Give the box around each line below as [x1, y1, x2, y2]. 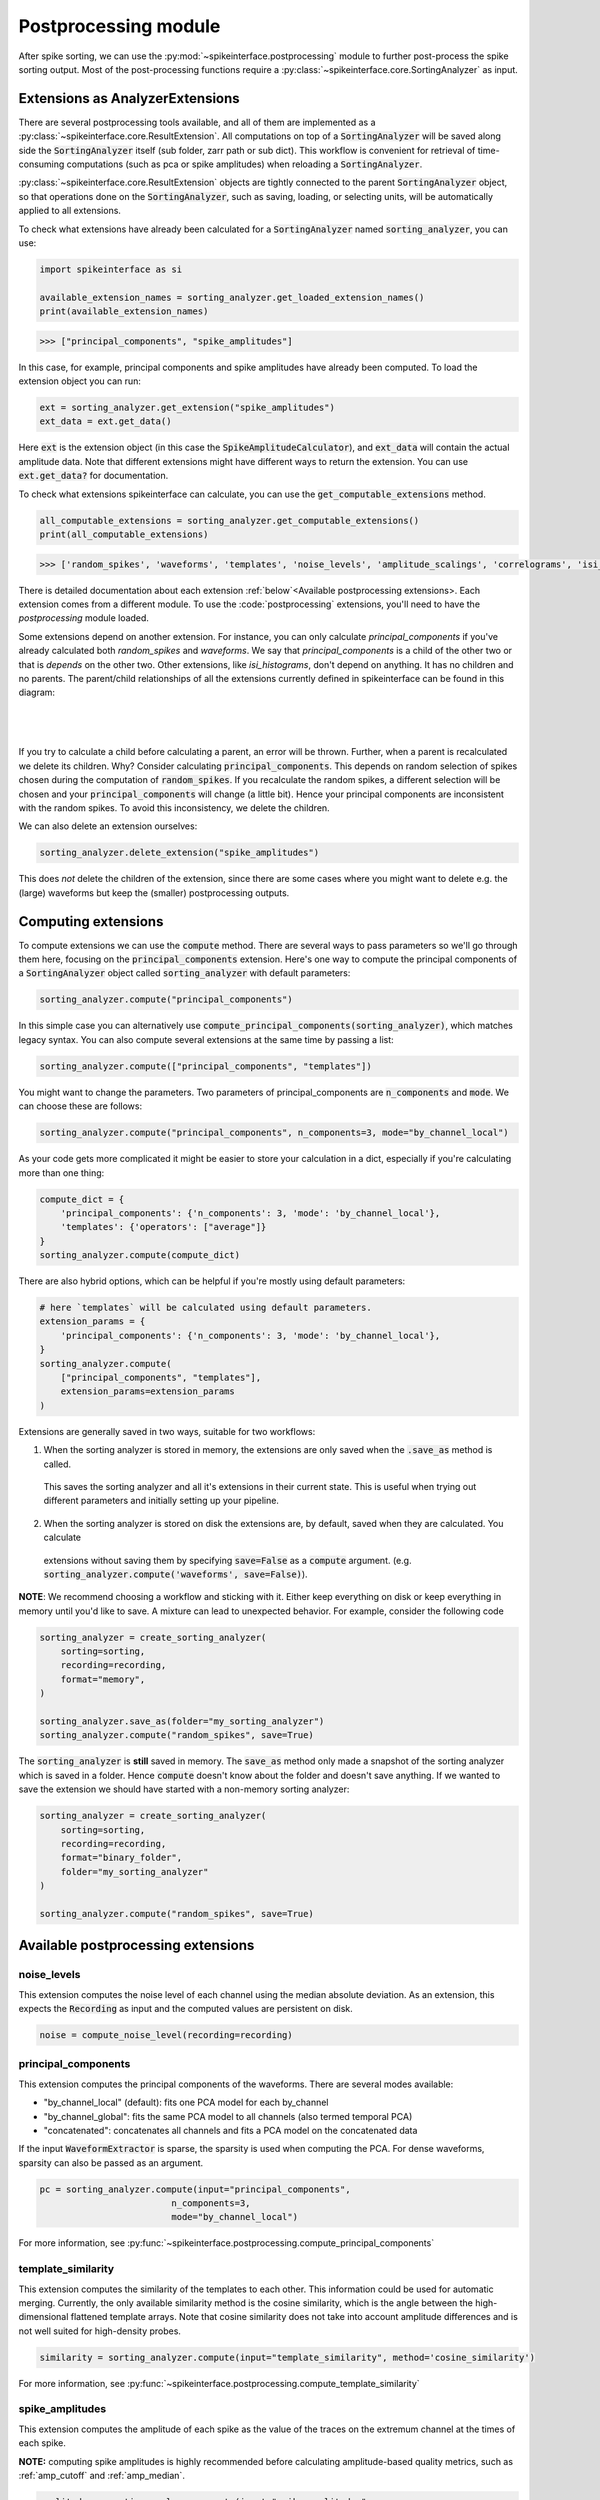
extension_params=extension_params [60, 1386, 235, 1397]
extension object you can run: [18, 375, 142, 387]
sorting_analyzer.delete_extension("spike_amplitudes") [39, 847, 320, 859]
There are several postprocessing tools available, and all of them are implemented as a [18, 116, 376, 128]
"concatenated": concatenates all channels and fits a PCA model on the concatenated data [43, 2124, 418, 2136]
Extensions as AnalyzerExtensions [18, 90, 240, 107]
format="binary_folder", [60, 1852, 183, 1864]
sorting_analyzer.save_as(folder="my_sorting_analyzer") [39, 1716, 325, 1727]
